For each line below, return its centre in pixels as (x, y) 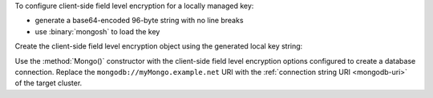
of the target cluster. (49, 83)
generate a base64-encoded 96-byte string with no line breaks (139, 21)
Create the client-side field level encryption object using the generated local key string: (159, 46)
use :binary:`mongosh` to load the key (97, 31)
